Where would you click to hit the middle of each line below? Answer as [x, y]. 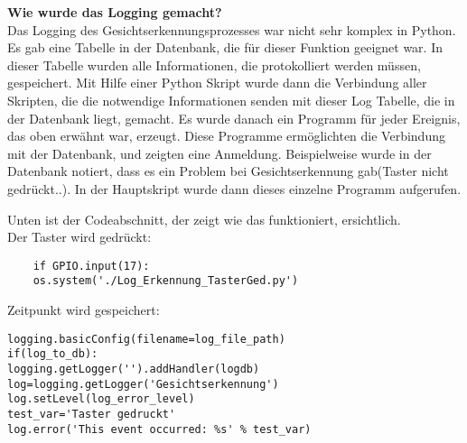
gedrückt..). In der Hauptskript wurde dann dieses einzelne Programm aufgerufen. [234, 188]
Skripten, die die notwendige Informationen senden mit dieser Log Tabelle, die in [231, 100]
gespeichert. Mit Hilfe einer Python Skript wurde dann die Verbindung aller [217, 83]
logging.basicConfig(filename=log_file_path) [146, 339]
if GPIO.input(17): [91, 266]
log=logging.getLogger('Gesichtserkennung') [143, 384]
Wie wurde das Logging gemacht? [115, 12]
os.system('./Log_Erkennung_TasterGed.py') [166, 281]
